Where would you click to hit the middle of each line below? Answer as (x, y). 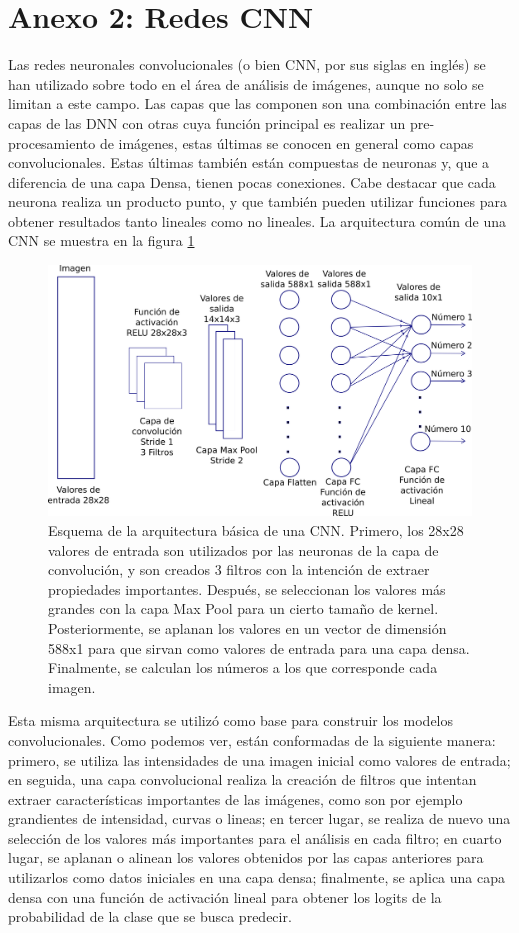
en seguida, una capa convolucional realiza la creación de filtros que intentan (242, 779)
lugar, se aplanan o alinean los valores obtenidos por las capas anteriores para (246, 857)
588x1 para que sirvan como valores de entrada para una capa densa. (259, 647)
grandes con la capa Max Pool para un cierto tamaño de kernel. (243, 608)
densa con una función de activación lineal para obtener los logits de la (225, 896)
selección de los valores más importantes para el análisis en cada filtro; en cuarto (255, 837)
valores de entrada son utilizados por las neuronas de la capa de (243, 549)
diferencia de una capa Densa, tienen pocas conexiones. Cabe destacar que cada (252, 181)
